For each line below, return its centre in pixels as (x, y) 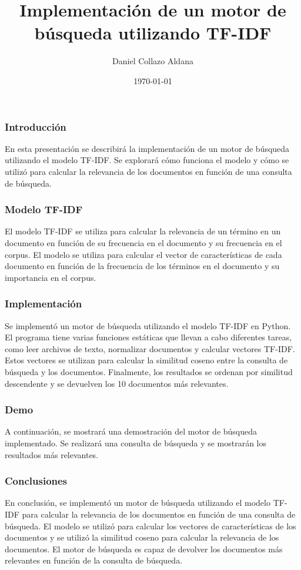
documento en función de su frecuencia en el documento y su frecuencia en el (143, 242)
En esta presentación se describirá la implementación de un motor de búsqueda (147, 148)
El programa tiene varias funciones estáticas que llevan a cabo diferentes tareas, (148, 337)
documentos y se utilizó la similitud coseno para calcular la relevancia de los (142, 537)
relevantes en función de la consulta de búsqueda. (94, 560)
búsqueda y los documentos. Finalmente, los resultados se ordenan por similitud (149, 371)
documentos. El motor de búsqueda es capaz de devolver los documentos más (144, 549)
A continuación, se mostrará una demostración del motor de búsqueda (131, 431)
